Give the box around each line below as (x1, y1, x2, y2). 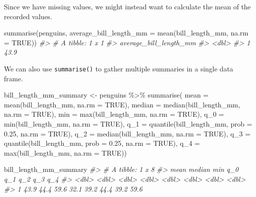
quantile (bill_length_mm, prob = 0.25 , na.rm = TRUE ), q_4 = (4, 138, 200, 148)
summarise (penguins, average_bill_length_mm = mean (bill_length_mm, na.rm (4, 28, 249, 38)
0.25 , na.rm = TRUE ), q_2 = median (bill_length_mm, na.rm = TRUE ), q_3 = (4, 128, 251, 138)
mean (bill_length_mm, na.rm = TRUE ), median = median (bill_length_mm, (4, 99, 240, 109)
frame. (4, 73, 23, 83)
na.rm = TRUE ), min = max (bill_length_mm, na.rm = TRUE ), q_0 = (4, 109, 224, 119)
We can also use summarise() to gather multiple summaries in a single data (4, 63, 233, 73)
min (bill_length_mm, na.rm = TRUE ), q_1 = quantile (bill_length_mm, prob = (4, 119, 253, 129)
